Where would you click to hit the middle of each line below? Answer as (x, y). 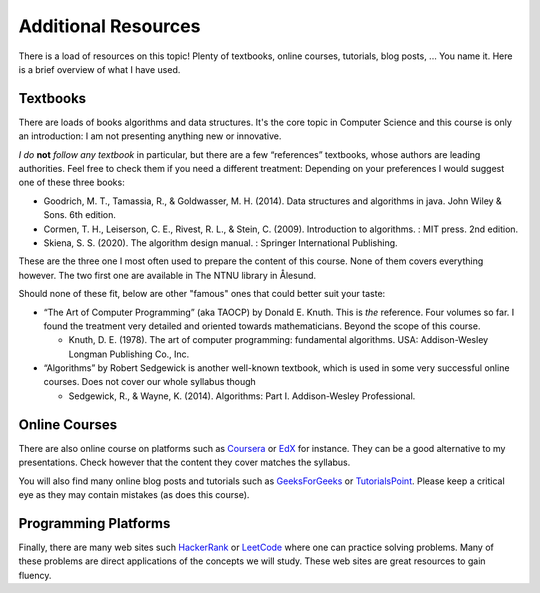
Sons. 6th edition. (80, 215)
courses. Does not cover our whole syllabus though (150, 382)
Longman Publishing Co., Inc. (129, 354)
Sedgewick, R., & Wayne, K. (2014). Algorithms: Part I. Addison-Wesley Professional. (242, 396)
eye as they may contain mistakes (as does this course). (134, 494)
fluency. (35, 575)
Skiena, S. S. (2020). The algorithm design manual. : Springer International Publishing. (221, 242)
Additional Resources (109, 26)
